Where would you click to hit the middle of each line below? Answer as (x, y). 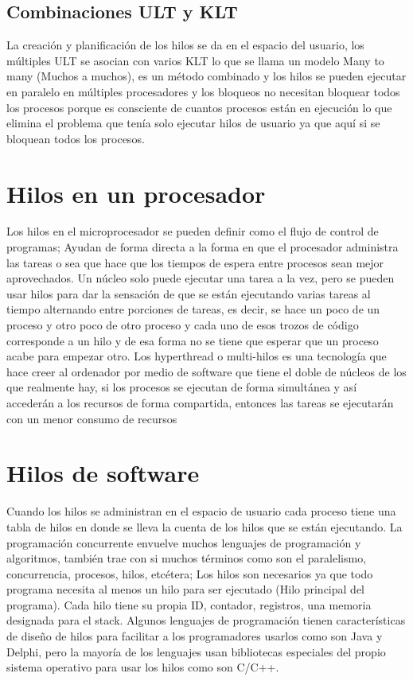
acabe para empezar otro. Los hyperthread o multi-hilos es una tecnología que (197, 356)
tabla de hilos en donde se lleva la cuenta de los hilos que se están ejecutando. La (205, 526)
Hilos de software (103, 473)
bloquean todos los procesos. (76, 138)
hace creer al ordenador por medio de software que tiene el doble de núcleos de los (206, 371)
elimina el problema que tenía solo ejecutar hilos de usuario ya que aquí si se (193, 123)
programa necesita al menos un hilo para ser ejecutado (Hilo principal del (185, 589)
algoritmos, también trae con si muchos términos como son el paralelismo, (187, 558)
